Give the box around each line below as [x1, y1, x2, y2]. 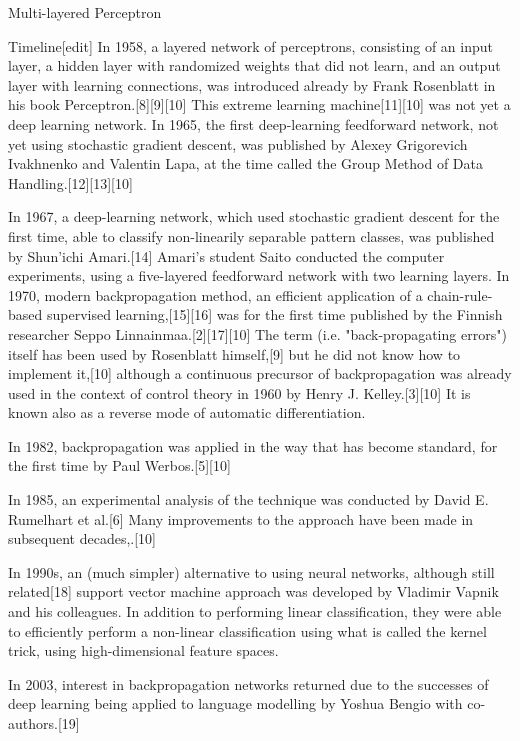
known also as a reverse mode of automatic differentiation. [8, 402, 366, 423]
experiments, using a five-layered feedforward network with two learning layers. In [8, 265, 510, 286]
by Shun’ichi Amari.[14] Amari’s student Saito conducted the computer [8, 245, 445, 266]
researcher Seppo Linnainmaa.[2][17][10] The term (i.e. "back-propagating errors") [8, 323, 507, 344]
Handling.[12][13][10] [8, 172, 133, 193]
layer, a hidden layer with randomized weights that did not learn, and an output [8, 55, 501, 76]
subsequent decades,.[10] [8, 528, 157, 549]
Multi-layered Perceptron [8, 2, 162, 22]
